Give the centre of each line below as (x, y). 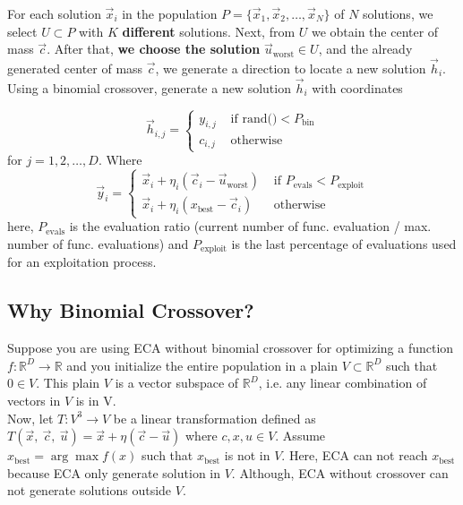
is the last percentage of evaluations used (344, 243)
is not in (247, 455)
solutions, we (398, 13)
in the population (170, 13)
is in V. (96, 400)
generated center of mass (75, 68)
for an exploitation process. (82, 262)
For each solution (54, 13)
